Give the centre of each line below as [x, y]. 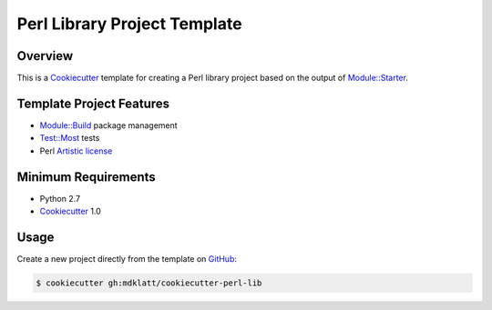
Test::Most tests [70, 138]
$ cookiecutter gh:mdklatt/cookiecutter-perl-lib [149, 283]
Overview [45, 56]
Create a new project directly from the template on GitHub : [127, 258]
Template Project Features [93, 103]
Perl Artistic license [76, 151]
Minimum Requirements [87, 177]
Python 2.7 [60, 198]
